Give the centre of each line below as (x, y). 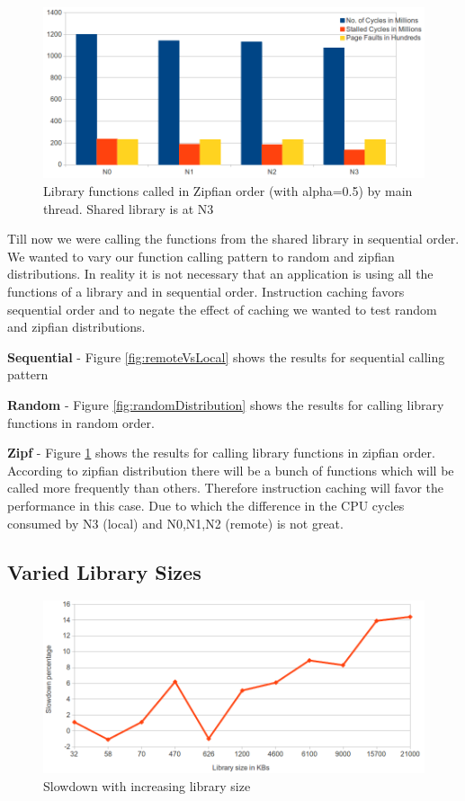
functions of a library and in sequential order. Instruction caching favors (206, 291)
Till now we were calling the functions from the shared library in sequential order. (233, 239)
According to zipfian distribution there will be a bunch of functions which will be (231, 470)
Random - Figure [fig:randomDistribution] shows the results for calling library (226, 404)
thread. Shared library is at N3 (129, 208)
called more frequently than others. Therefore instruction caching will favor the (225, 488)
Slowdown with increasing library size (147, 785)
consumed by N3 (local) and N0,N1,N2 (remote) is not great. (175, 523)
